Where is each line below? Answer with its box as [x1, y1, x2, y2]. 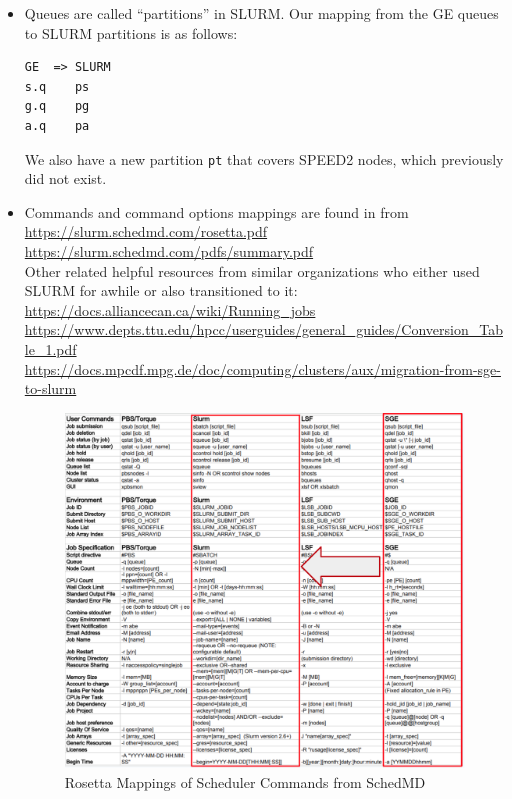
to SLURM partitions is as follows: [24, 22, 238, 43]
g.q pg [24, 99, 90, 114]
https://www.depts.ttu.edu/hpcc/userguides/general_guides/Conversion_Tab [24, 319, 503, 340]
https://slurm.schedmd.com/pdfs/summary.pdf [24, 241, 314, 261]
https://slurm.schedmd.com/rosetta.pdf [24, 221, 268, 242]
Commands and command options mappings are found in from [24, 201, 409, 222]
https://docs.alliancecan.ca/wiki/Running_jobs [24, 299, 316, 320]
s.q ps [24, 79, 90, 94]
